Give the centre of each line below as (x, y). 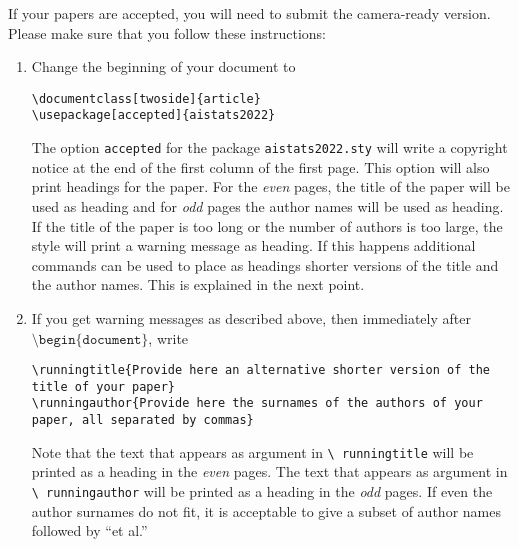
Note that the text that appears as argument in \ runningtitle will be (252, 451)
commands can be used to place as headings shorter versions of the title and (265, 264)
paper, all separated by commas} (142, 420)
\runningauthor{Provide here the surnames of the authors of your (257, 403)
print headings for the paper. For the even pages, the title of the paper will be (270, 186)
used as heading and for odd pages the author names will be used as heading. (267, 205)
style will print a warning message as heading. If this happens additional (253, 245)
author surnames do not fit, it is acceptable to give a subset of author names (266, 510)
